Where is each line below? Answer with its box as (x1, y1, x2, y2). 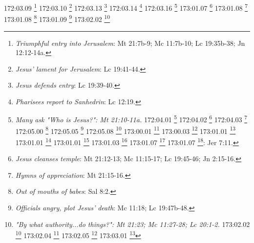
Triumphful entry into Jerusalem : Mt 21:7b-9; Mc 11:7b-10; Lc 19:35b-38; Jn (15, 37, 245, 48)
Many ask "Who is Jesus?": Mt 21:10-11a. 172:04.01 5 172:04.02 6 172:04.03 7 (15, 113, 248, 125)
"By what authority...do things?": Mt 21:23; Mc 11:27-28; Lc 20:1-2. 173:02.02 (15, 219, 250, 229)
